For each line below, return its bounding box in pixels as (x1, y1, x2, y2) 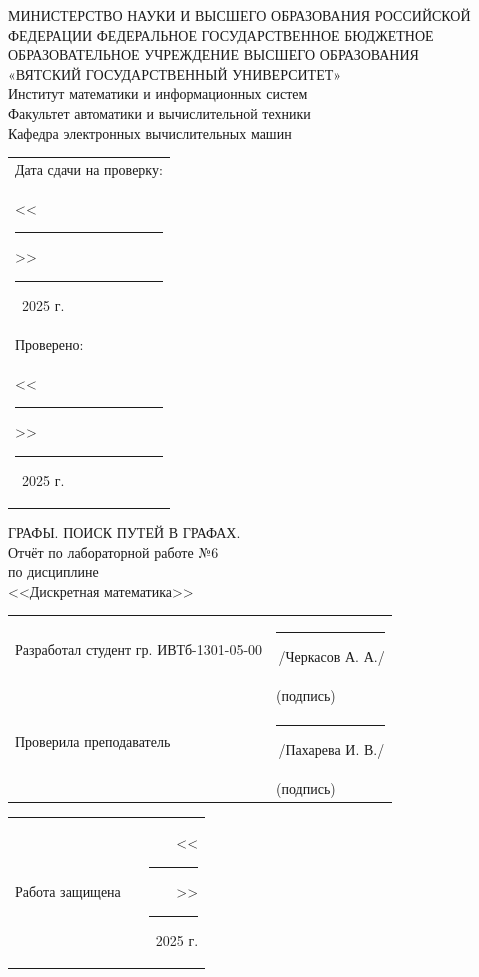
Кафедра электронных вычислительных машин (8, 122, 292, 143)
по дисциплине (8, 561, 99, 582)
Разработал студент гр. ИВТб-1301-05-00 (15, 638, 263, 659)
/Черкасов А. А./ (278, 646, 385, 667)
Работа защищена (15, 881, 121, 901)
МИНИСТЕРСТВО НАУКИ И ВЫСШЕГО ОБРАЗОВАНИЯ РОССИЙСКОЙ (8, 5, 471, 25)
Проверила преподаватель (15, 731, 171, 752)
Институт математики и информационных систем (8, 83, 308, 104)
